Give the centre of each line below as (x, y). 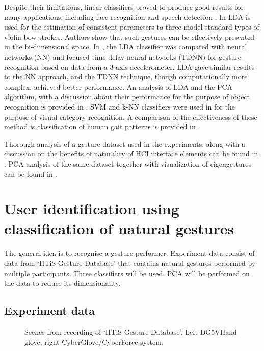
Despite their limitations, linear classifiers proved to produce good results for (124, 7)
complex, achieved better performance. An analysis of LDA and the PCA (118, 86)
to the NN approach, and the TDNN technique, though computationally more (126, 77)
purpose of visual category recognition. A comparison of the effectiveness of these (131, 116)
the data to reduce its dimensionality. (62, 283)
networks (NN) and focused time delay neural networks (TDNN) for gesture (123, 56)
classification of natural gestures (119, 228)
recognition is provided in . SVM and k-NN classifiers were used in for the (120, 106)
